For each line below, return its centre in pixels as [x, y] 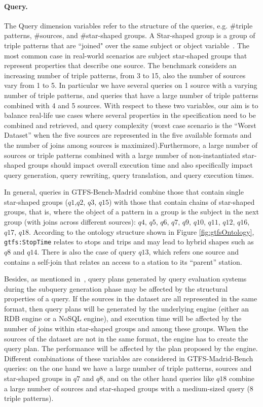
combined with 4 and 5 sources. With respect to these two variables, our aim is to [131, 105]
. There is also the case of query [87, 251]
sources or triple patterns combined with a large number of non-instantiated [122, 155]
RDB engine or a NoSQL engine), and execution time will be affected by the [123, 318]
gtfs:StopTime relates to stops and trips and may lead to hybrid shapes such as [129, 242]
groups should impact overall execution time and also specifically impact [140, 165]
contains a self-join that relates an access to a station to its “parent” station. [123, 261]
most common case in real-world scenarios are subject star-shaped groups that [126, 55]
